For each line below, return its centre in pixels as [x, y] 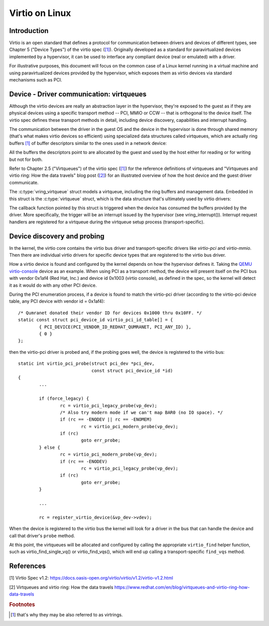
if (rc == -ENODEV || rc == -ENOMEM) [106, 419]
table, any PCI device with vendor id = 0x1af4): [57, 301]
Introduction [29, 31]
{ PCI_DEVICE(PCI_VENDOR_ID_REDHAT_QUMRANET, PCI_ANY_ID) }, [115, 327]
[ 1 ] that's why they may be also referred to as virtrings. [67, 615]
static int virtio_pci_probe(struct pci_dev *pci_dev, [86, 364]
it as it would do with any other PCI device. [53, 285]
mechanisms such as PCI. [36, 80]
